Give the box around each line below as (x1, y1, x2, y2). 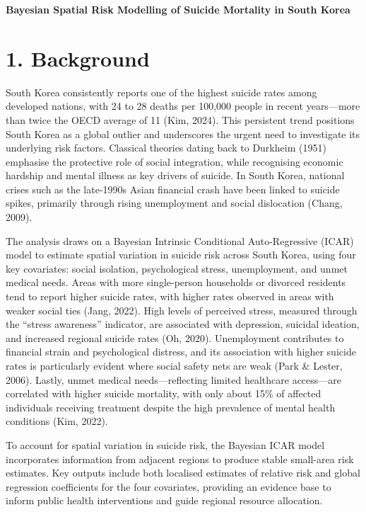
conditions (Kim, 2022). (6, 414, 108, 428)
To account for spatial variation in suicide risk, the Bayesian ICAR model (6, 437, 325, 452)
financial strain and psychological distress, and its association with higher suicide (6, 344, 356, 359)
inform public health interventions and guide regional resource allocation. (6, 493, 323, 508)
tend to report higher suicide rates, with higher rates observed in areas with (6, 289, 334, 304)
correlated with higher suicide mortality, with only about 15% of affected (6, 386, 321, 401)
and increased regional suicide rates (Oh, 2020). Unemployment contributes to (6, 330, 344, 345)
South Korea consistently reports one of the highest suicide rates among (6, 84, 317, 99)
